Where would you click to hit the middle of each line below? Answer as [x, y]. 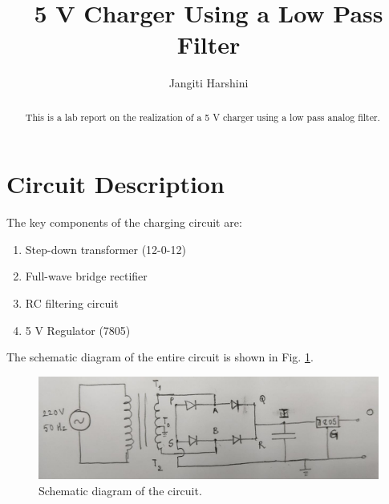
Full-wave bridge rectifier [86, 276]
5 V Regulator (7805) [78, 330]
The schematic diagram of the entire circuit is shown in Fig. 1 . [160, 357]
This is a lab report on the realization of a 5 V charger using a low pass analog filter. [203, 117]
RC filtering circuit [72, 303]
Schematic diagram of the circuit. [120, 490]
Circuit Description [115, 184]
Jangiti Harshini [209, 83]
